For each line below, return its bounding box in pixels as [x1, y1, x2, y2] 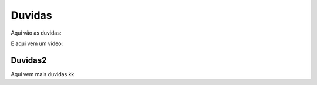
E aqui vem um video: [11, 40, 63, 47]
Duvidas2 [11, 55, 47, 65]
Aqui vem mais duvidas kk [11, 70, 75, 77]
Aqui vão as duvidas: [11, 29, 62, 36]
